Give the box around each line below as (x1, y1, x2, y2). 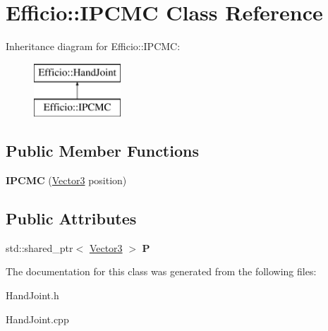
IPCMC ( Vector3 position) (6, 173, 127, 188)
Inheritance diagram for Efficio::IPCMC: (6, 39, 181, 54)
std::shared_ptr (6, 240, 73, 255)
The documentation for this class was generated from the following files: (6, 264, 317, 279)
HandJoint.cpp (6, 311, 69, 326)
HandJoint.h (6, 288, 59, 303)
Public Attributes (6, 207, 137, 229)
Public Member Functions (6, 140, 199, 162)
